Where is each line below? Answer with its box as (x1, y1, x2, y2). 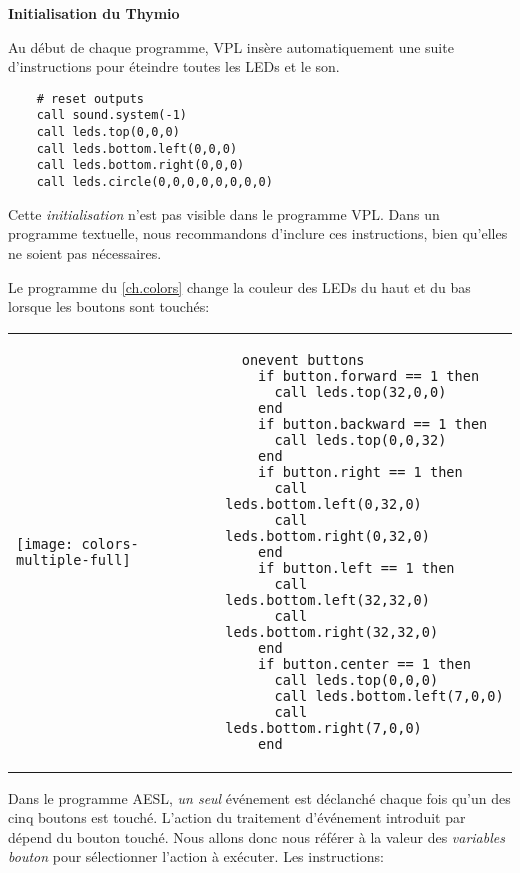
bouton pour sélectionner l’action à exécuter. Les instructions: (8, 846, 384, 867)
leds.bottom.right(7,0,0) (225, 719, 422, 736)
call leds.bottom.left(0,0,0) (36, 141, 238, 156)
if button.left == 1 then (258, 559, 455, 576)
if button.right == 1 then (258, 463, 463, 480)
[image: (16, 535, 74, 552)
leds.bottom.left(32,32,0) (225, 591, 430, 608)
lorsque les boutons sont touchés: (8, 296, 210, 317)
